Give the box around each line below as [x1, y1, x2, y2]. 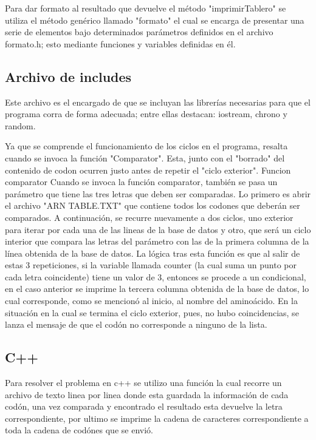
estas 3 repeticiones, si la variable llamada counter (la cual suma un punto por [5, 259, 297, 271]
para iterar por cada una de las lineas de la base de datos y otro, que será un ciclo [5, 223, 311, 235]
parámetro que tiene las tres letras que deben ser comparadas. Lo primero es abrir [5, 187, 311, 200]
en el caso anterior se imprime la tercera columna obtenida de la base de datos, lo [5, 282, 309, 295]
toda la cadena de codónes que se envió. [5, 424, 153, 436]
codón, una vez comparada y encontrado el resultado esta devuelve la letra [5, 400, 283, 413]
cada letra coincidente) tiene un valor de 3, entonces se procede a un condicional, [5, 270, 306, 283]
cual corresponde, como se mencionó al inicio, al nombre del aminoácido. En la [5, 294, 298, 307]
